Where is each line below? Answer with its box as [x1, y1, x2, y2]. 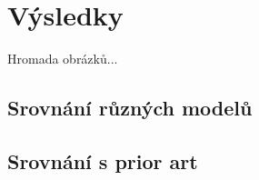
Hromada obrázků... [7, 49, 118, 68]
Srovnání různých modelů [7, 94, 253, 122]
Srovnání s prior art [7, 146, 198, 175]
